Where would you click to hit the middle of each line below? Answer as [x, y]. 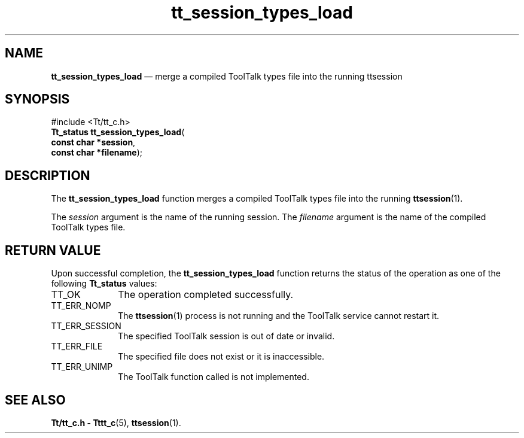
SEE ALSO [35, 400]
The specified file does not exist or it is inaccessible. [221, 357]
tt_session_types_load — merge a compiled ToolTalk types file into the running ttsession [227, 76]
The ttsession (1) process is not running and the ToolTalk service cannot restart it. [279, 316]
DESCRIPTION [48, 175]
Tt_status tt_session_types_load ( [118, 132]
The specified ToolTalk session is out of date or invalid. [226, 336]
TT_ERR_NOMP [81, 306]
